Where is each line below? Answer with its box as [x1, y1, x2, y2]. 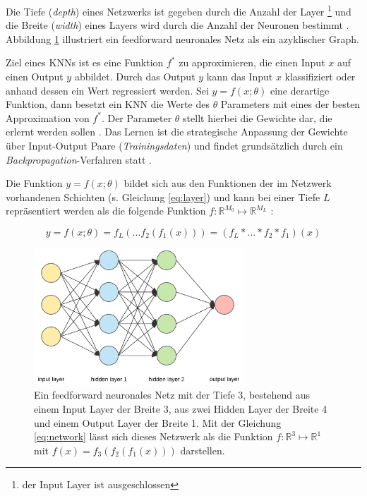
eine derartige [270, 83, 330, 97]
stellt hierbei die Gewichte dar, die [183, 110, 332, 125]
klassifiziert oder [284, 69, 356, 84]
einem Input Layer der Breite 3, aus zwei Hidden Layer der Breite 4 [34, 401, 327, 416]
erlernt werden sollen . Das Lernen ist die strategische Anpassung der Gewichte [6, 124, 348, 139]
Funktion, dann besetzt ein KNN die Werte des [6, 97, 210, 111]
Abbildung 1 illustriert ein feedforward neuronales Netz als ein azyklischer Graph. [6, 31, 359, 46]
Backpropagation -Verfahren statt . [6, 152, 152, 167]
